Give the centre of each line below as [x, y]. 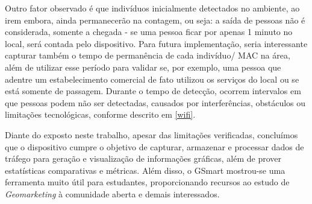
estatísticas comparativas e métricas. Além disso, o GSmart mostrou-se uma [145, 170]
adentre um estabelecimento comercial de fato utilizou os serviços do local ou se [152, 79]
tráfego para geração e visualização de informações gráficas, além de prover [143, 158]
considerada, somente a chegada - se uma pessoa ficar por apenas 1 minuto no [149, 32]
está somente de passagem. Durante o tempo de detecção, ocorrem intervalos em [153, 91]
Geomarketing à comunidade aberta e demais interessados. [112, 193]
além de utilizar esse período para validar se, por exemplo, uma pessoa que [143, 67]
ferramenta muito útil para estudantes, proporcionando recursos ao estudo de [147, 182]
